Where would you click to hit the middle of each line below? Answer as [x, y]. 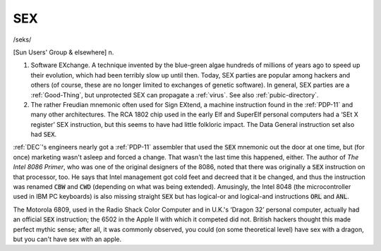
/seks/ [22, 39]
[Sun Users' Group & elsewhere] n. [64, 52]
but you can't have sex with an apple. [67, 239]
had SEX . [43, 135]
